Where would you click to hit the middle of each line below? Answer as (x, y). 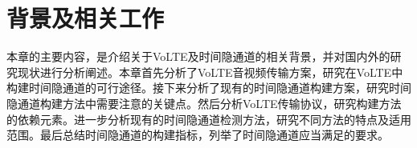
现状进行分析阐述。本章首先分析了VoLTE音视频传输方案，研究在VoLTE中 (210, 72)
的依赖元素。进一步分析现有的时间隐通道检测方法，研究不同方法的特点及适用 (209, 119)
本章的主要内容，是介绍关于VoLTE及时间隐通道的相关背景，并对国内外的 (198, 56)
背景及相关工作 (86, 18)
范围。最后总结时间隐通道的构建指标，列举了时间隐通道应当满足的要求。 (198, 135)
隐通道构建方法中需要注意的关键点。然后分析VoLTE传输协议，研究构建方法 (204, 103)
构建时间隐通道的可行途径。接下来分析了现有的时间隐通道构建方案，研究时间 (209, 88)
